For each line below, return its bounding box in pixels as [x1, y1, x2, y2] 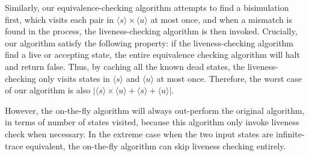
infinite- [276, 127, 305, 140]
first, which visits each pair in [5, 13, 114, 25]
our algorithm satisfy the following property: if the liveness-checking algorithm [5, 36, 294, 49]
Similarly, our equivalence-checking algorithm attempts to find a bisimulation [5, 1, 289, 13]
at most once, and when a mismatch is [150, 13, 292, 25]
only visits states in [38, 72, 110, 84]
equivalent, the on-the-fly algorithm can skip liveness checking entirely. [26, 139, 286, 152]
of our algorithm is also [5, 84, 91, 96]
